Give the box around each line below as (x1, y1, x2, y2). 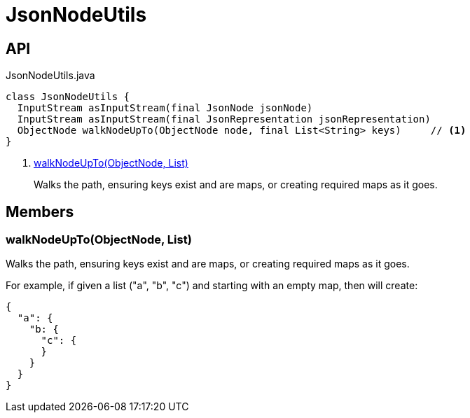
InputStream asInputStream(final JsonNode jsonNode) (17, 102, 313, 114)
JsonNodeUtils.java (6, 69, 95, 82)
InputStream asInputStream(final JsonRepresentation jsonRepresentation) (17, 113, 431, 125)
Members (6, 202, 74, 221)
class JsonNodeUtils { (6, 91, 130, 103)
